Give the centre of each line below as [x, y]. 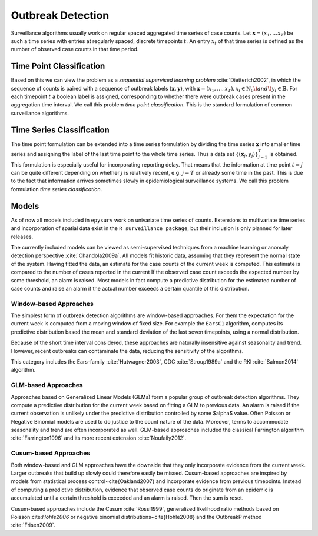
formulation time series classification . [57, 189]
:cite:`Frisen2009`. [33, 525]
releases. [22, 237]
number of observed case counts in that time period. [75, 49]
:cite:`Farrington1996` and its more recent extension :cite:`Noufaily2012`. [99, 438]
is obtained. [283, 154]
